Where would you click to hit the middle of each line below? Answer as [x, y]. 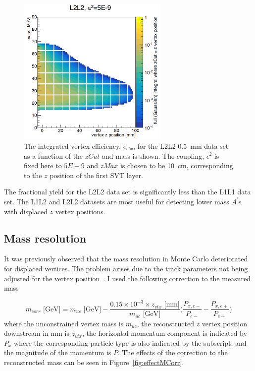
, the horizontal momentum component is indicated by [164, 333]
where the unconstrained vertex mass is [64, 323]
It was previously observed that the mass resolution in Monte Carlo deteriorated [126, 259]
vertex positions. [80, 211]
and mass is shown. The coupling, [153, 155]
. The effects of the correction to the [173, 352]
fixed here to [43, 165]
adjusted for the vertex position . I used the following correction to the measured [127, 278]
